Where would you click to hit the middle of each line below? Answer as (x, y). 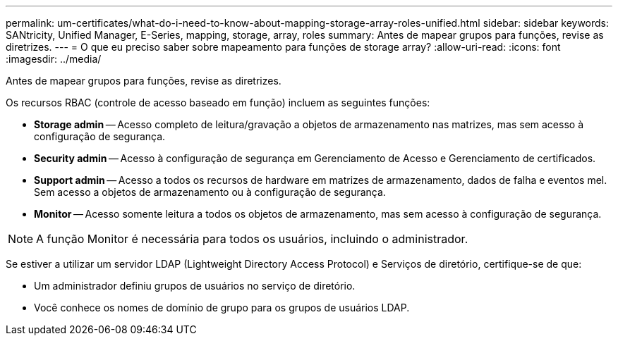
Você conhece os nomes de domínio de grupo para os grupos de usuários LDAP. (222, 308)
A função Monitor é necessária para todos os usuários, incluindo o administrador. (252, 239)
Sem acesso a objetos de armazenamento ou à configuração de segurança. (210, 192)
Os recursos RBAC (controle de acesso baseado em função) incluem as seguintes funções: (218, 103)
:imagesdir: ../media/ (54, 59)
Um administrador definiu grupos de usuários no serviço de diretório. (195, 286)
